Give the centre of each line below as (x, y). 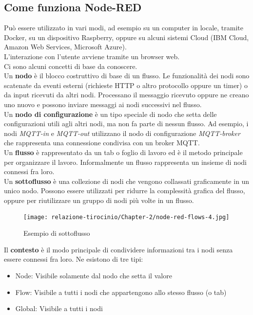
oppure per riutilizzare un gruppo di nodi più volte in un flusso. (99, 200)
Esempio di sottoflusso (57, 233)
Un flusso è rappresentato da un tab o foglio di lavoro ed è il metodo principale (123, 152)
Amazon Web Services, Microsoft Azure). (65, 47)
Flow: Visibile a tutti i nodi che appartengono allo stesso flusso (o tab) (121, 292)
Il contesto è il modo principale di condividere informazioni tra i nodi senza (118, 249)
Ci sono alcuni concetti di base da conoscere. (71, 66)
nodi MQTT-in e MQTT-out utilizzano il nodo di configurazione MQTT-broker (122, 133)
